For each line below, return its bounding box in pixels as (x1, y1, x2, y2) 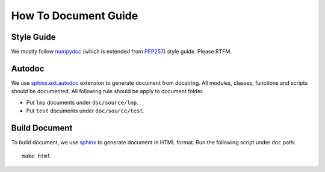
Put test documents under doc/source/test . (26, 107, 145, 114)
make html (22, 153, 51, 159)
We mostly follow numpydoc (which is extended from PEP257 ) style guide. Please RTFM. (11, 48, 232, 55)
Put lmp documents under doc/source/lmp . (26, 99, 138, 106)
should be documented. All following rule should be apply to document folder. (11, 88, 204, 95)
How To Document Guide (11, 9, 138, 22)
